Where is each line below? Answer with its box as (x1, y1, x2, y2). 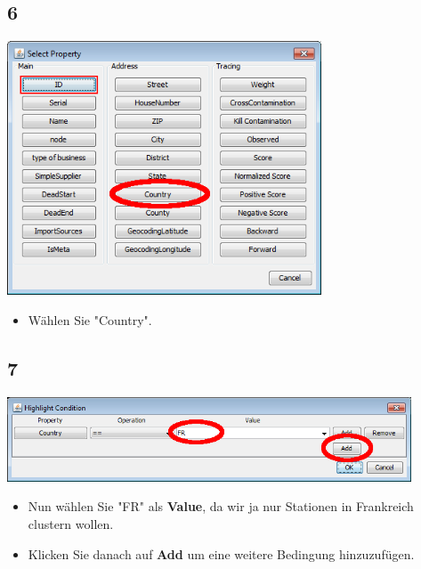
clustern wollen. (28, 515, 114, 532)
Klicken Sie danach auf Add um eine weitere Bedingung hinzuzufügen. (28, 544, 415, 563)
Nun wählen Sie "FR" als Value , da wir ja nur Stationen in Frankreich (28, 497, 414, 516)
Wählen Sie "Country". (28, 310, 152, 329)
